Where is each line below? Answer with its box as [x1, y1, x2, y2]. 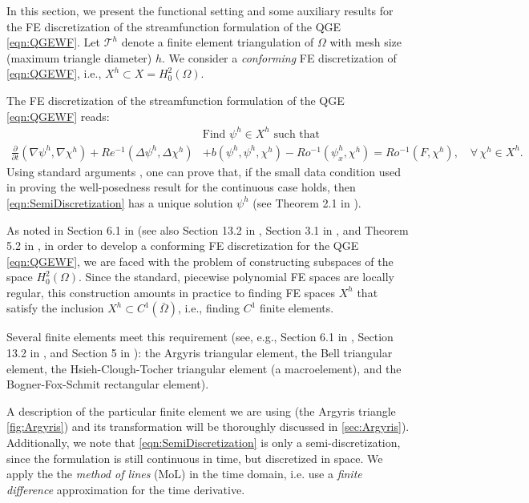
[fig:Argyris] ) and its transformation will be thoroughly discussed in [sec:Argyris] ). [6, 418, 410, 435]
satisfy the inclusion [6, 300, 104, 316]
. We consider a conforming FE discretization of [162, 49, 397, 66]
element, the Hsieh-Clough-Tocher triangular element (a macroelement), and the [6, 360, 402, 376]
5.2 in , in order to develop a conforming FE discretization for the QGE [6, 237, 359, 254]
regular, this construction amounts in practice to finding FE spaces [6, 284, 336, 300]
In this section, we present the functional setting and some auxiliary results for [6, 2, 394, 18]
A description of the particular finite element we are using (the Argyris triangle [6, 402, 396, 419]
